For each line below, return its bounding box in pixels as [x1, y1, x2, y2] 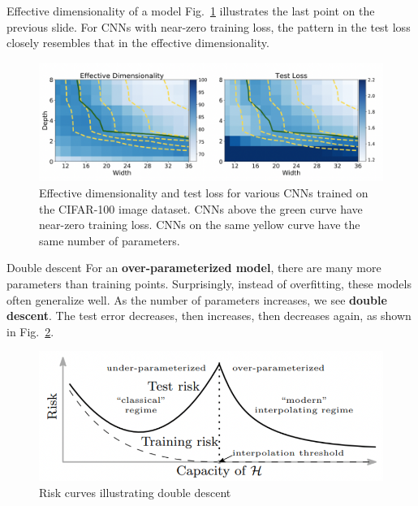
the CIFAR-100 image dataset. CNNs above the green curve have [39, 200, 363, 217]
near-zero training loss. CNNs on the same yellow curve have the [39, 216, 360, 233]
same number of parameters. [39, 231, 180, 249]
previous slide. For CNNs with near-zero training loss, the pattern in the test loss [6, 18, 411, 35]
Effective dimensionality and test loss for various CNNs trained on [39, 184, 368, 201]
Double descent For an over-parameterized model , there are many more [6, 259, 381, 276]
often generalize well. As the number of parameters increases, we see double [6, 291, 387, 308]
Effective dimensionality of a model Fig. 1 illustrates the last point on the [6, 2, 375, 19]
